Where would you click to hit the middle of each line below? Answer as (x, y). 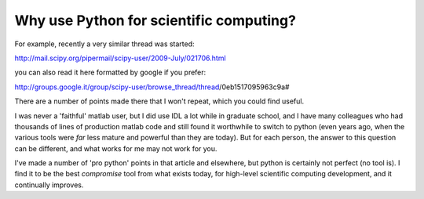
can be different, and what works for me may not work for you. (116, 148)
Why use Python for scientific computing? (155, 20)
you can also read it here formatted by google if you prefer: (110, 72)
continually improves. (49, 185)
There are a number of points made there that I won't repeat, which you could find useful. (159, 101)
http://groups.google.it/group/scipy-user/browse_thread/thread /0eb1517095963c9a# (152, 87)
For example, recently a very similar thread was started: (105, 44)
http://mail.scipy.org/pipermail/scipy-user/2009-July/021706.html (121, 58)
